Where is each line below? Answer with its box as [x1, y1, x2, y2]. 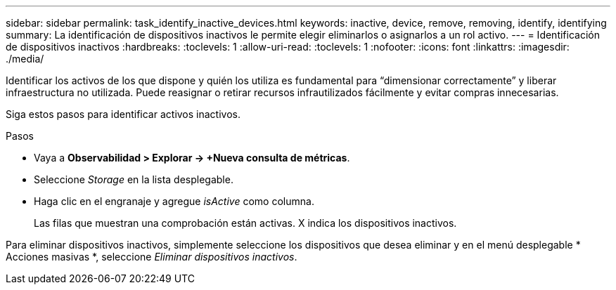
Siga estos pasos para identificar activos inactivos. [6, 108, 240, 120]
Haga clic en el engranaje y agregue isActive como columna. [34, 195, 314, 207]
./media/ [6, 53, 44, 65]
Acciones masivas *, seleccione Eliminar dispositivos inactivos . [6, 251, 297, 263]
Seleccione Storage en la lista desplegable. [34, 173, 233, 185]
